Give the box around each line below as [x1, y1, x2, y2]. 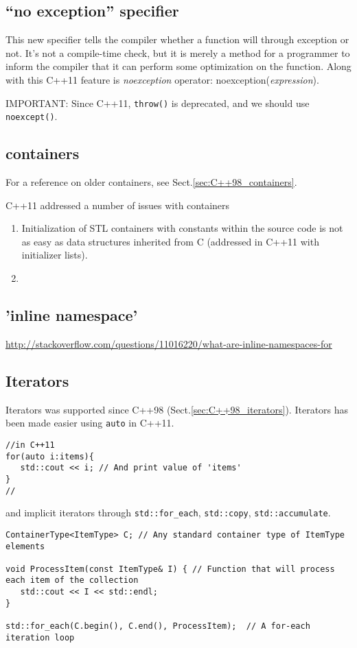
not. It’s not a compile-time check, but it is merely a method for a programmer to [5, 45, 350, 60]
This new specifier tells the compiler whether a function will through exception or [5, 32, 349, 47]
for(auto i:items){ [5, 451, 94, 461]
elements [5, 541, 45, 551]
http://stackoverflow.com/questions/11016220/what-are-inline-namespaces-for [5, 336, 332, 350]
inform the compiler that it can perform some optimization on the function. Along [5, 59, 352, 73]
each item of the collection [5, 575, 139, 586]
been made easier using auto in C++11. [5, 416, 174, 430]
